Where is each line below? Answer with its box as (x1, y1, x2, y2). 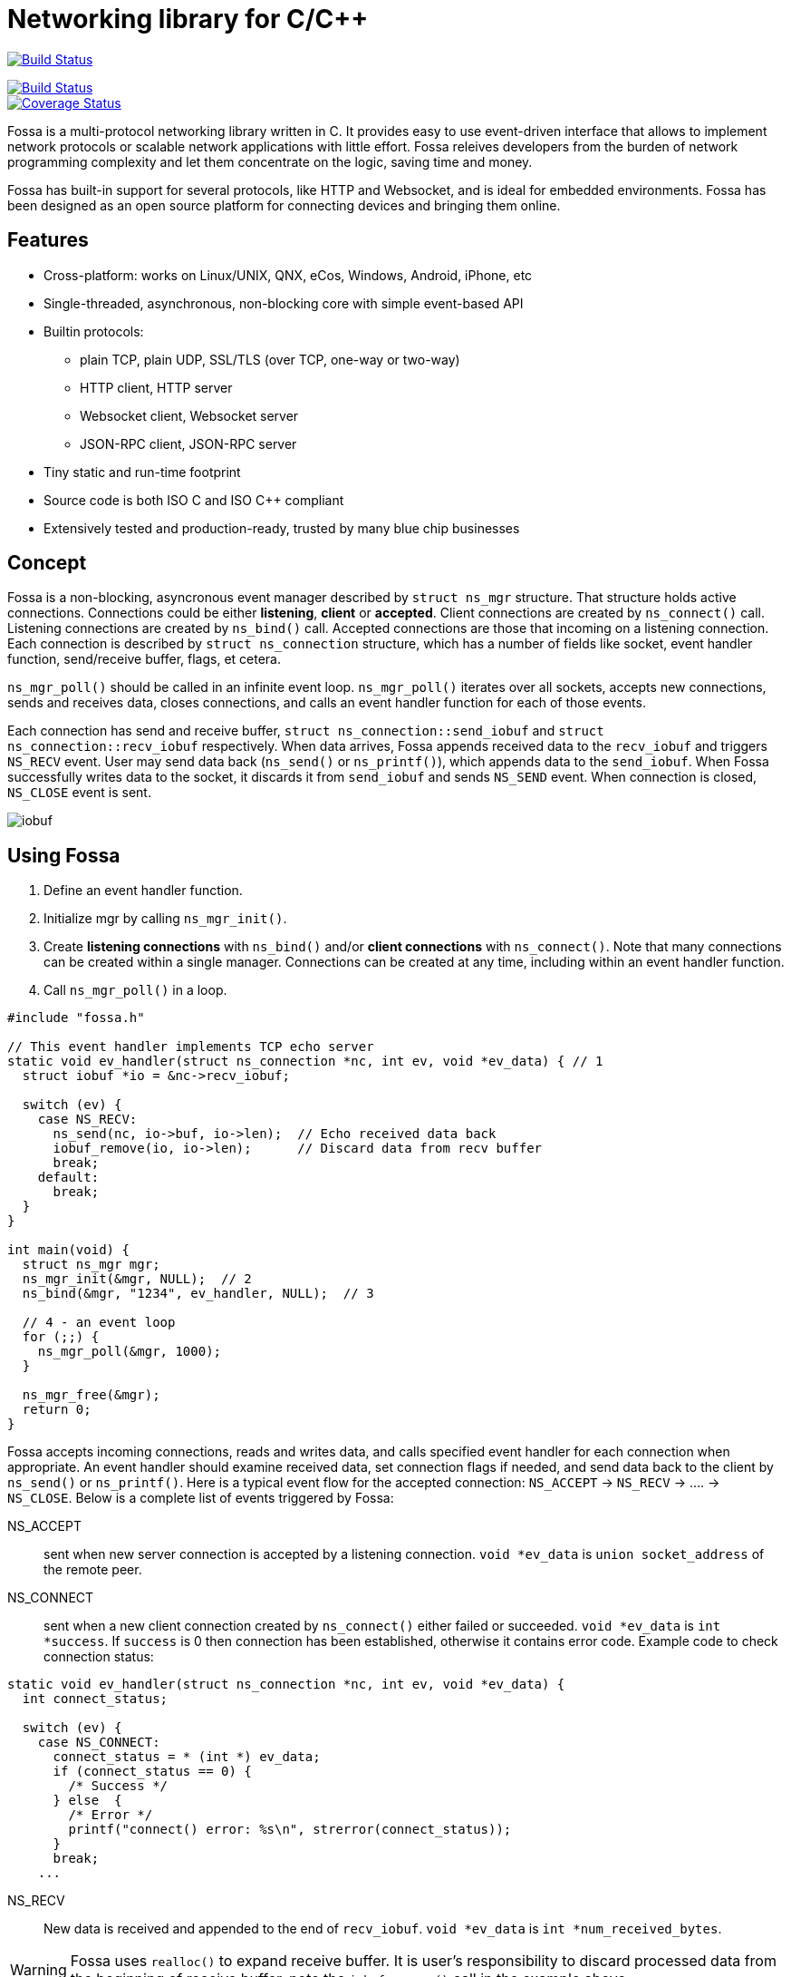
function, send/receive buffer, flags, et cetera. (7, 651, 281, 667)
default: (37, 1170, 100, 1185)
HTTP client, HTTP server (80, 379, 233, 395)
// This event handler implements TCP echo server (7, 1039, 374, 1055)
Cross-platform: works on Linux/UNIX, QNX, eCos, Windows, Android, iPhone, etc (43, 267, 533, 283)
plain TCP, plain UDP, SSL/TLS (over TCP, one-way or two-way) (80, 351, 460, 367)
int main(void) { (7, 1242, 130, 1258)
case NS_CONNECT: (37, 1735, 160, 1750)
